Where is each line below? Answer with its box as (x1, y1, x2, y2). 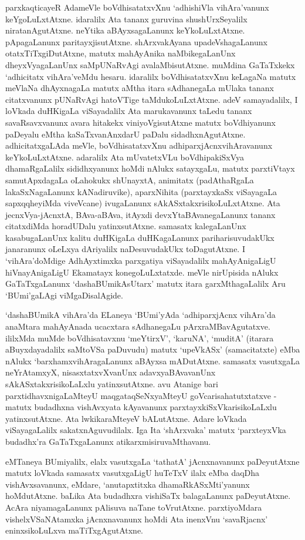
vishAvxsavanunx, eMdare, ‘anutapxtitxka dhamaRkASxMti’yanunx (5, 478, 250, 490)
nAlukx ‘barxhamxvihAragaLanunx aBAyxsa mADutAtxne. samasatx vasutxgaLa (5, 354, 300, 367)
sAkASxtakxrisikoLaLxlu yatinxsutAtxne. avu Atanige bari (5, 378, 218, 390)
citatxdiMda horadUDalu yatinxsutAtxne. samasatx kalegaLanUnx (5, 220, 246, 232)
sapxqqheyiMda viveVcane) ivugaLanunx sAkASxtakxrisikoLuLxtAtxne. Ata (5, 197, 280, 209)
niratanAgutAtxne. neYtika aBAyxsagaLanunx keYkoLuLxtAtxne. (5, 24, 245, 36)
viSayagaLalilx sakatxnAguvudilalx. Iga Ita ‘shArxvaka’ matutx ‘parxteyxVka (5, 424, 286, 436)
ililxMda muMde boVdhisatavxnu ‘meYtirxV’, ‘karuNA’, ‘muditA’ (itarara (5, 331, 274, 344)
